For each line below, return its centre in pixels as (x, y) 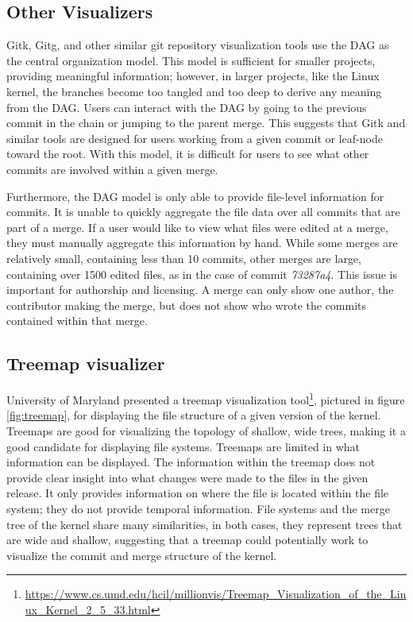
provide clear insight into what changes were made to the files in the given (187, 477)
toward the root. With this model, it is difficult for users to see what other (188, 154)
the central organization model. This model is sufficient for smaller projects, (191, 60)
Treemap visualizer (86, 363)
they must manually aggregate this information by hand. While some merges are (202, 243)
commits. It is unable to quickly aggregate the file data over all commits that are (203, 212)
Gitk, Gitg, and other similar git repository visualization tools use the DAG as (198, 45)
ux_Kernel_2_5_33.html (88, 609)
